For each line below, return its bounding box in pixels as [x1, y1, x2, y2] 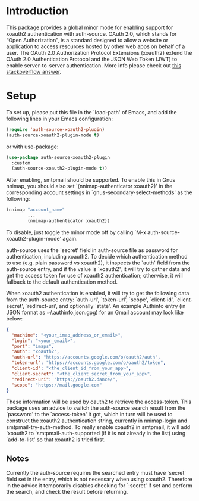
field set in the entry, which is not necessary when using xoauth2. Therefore [6, 475, 193, 483]
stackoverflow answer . [6, 68, 62, 75]
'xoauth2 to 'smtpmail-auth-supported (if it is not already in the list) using [6, 430, 186, 437]
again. [62, 235, 78, 242]
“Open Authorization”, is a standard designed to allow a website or [6, 36, 168, 43]
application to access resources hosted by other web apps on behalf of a [6, 43, 185, 50]
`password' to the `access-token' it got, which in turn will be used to [6, 411, 173, 418]
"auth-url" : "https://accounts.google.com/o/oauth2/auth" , [11, 354, 161, 360]
